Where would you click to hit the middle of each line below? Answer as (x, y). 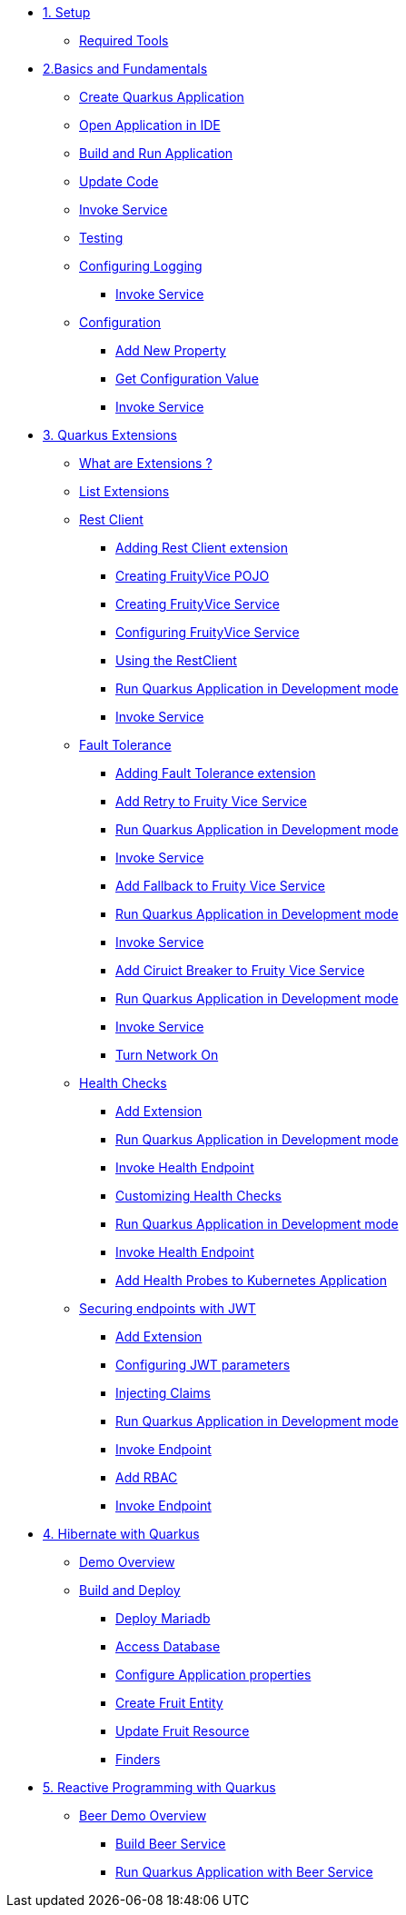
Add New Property (171, 350)
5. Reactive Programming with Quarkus (159, 1787)
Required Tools (124, 40)
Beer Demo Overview (143, 1815)
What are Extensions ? (146, 463)
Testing (101, 238)
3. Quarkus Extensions (110, 435)
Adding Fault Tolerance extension (216, 773)
